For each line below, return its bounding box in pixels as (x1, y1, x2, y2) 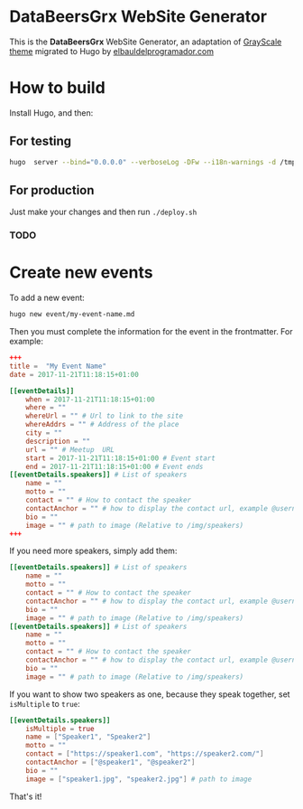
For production (9, 183, 95, 198)
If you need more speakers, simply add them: (9, 545, 178, 557)
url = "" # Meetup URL (25, 445, 115, 454)
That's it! (9, 791, 42, 802)
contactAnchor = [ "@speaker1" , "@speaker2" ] (25, 757, 196, 767)
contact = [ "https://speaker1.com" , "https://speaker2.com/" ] (25, 749, 264, 758)
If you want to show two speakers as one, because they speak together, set (9, 689, 290, 700)
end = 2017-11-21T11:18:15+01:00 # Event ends (25, 462, 204, 471)
